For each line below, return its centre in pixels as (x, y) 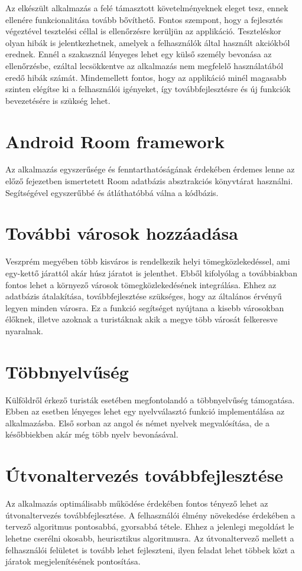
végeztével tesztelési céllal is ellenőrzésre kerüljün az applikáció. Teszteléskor (143, 31)
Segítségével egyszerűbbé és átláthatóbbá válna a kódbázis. (112, 192)
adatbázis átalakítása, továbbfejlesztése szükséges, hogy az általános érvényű (144, 296)
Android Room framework (115, 141)
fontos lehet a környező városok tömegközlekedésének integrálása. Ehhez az (141, 284)
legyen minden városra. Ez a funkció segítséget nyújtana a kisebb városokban (145, 307)
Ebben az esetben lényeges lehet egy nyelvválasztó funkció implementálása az (145, 411)
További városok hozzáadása (122, 233)
